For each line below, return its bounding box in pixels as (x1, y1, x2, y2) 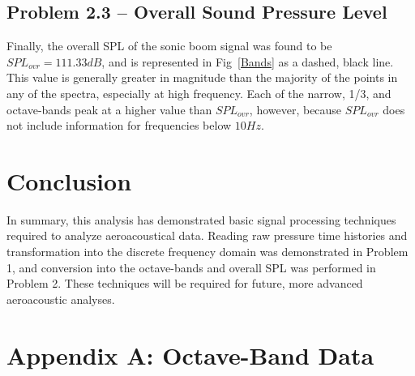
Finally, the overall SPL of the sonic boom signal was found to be (6, 37, 332, 54)
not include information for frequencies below (6, 117, 232, 134)
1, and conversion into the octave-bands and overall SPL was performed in (6, 258, 376, 276)
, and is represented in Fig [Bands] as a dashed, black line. (101, 53, 394, 70)
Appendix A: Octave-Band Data (6, 338, 374, 371)
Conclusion (6, 164, 132, 197)
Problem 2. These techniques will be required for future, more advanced (6, 275, 363, 292)
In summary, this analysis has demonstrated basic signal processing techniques (6, 211, 396, 228)
